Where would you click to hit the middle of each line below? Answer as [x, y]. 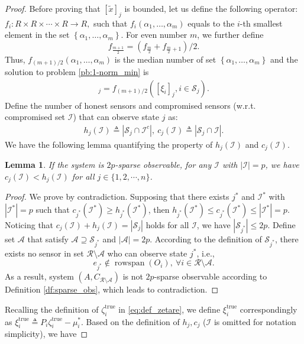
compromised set [35, 117]
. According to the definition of [206, 239]
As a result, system [39, 276]
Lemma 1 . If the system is [54, 165]
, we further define [230, 35]
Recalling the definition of [52, 309]
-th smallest [261, 23]
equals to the [211, 23]
